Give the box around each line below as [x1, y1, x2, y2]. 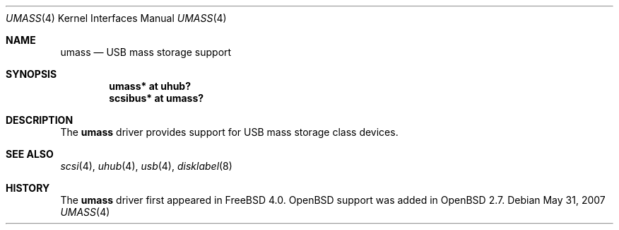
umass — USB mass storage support [60, 46, 232, 58]
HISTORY [6, 182, 50, 194]
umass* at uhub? [109, 80, 191, 92]
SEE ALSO [6, 148, 54, 160]
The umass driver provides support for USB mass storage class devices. [60, 126, 399, 138]
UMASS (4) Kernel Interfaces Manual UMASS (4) [6, 12, 227, 24]
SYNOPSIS [6, 68, 57, 80]
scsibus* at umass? [109, 92, 204, 104]
